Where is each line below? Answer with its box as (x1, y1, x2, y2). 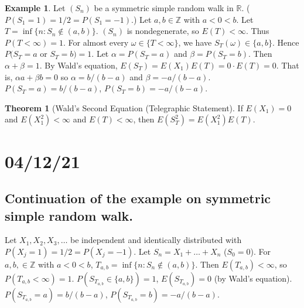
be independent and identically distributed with (70, 234, 242, 246)
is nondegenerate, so (127, 25, 199, 37)
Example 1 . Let (5, 2, 66, 13)
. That (276, 59, 299, 71)
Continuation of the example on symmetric (5, 189, 271, 207)
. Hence (272, 36, 299, 48)
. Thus (246, 25, 269, 37)
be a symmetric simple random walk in (94, 2, 234, 13)
